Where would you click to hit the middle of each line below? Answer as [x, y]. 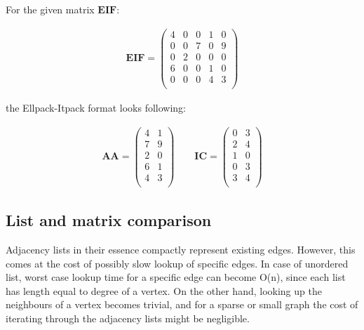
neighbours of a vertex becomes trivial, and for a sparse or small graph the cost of [182, 304]
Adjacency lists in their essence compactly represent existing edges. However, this [181, 249]
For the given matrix [50, 9]
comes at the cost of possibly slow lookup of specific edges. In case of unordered [177, 263]
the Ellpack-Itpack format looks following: [96, 107]
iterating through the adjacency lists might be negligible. [128, 318]
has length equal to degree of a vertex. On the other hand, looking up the [164, 290]
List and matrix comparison [109, 220]
